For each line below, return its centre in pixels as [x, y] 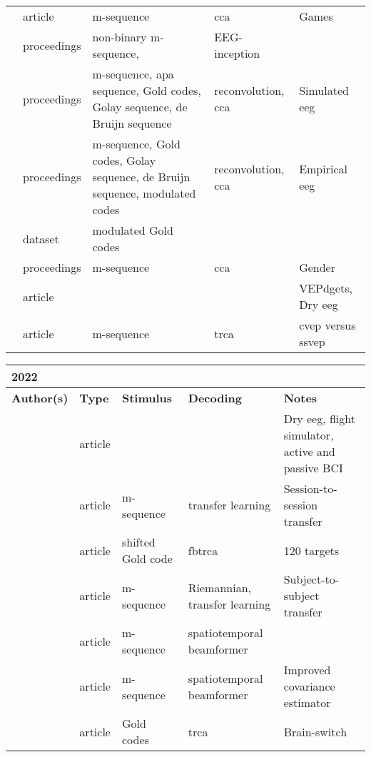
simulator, [309, 435]
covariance [309, 686]
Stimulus [147, 398]
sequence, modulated [144, 193]
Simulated [324, 90]
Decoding [215, 398]
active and [309, 451]
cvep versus [327, 325]
